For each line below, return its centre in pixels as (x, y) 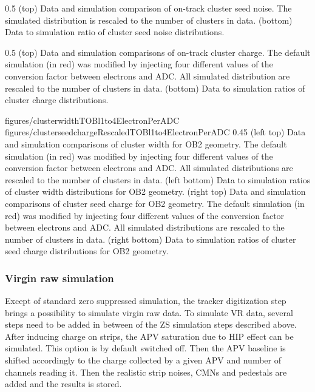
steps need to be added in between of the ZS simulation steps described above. (151, 324)
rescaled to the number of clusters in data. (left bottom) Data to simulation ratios (158, 179)
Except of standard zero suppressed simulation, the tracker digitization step (146, 301)
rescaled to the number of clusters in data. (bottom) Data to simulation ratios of (155, 88)
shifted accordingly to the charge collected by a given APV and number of (143, 360)
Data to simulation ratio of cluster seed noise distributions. (115, 32)
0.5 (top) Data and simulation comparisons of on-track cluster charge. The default (158, 52)
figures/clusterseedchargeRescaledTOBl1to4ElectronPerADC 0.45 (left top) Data (155, 132)
